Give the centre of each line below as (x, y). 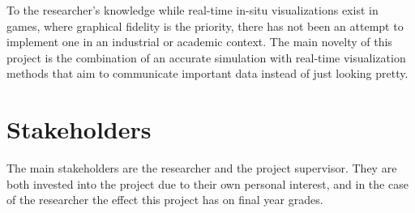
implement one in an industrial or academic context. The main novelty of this (199, 42)
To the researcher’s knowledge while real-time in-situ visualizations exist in (193, 10)
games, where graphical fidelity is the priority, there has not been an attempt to (205, 26)
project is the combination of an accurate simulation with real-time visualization (206, 57)
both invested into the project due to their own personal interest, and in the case (207, 183)
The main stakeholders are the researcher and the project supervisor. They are (202, 168)
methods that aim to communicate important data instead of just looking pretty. (207, 73)
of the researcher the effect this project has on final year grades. (165, 200)
